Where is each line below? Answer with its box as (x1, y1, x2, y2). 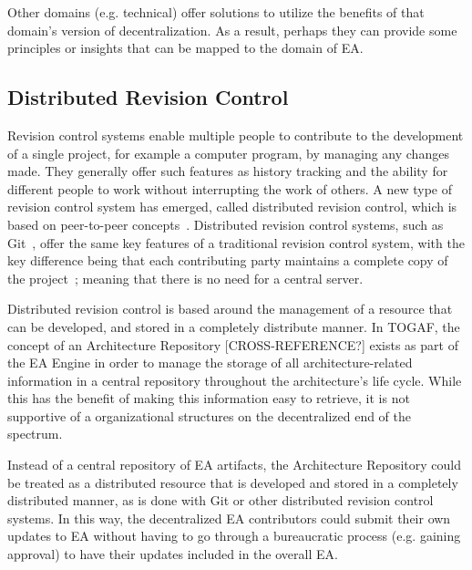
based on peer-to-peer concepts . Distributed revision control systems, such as (7, 214, 444, 233)
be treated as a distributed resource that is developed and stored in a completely (7, 472, 458, 492)
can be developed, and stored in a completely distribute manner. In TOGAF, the (7, 316, 460, 336)
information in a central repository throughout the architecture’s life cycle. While (7, 370, 462, 389)
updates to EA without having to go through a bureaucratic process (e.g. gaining (7, 526, 461, 545)
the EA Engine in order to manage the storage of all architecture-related (7, 353, 413, 372)
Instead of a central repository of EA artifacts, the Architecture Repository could (7, 455, 461, 474)
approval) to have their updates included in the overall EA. (7, 544, 338, 564)
